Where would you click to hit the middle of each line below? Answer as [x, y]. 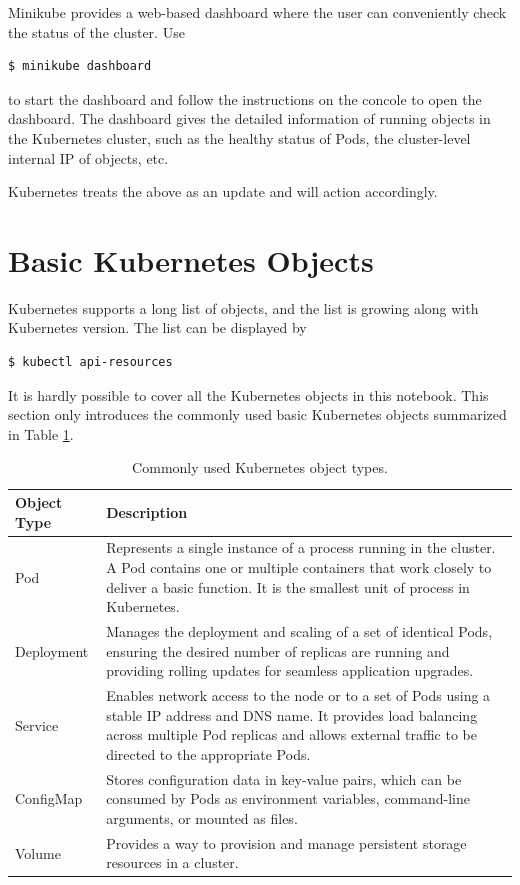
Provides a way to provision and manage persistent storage [286, 842]
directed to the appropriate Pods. [208, 753]
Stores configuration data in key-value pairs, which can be [284, 778]
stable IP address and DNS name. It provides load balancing [292, 714]
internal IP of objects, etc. [88, 157]
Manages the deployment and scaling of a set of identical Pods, [299, 631]
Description [147, 511]
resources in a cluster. [172, 862]
